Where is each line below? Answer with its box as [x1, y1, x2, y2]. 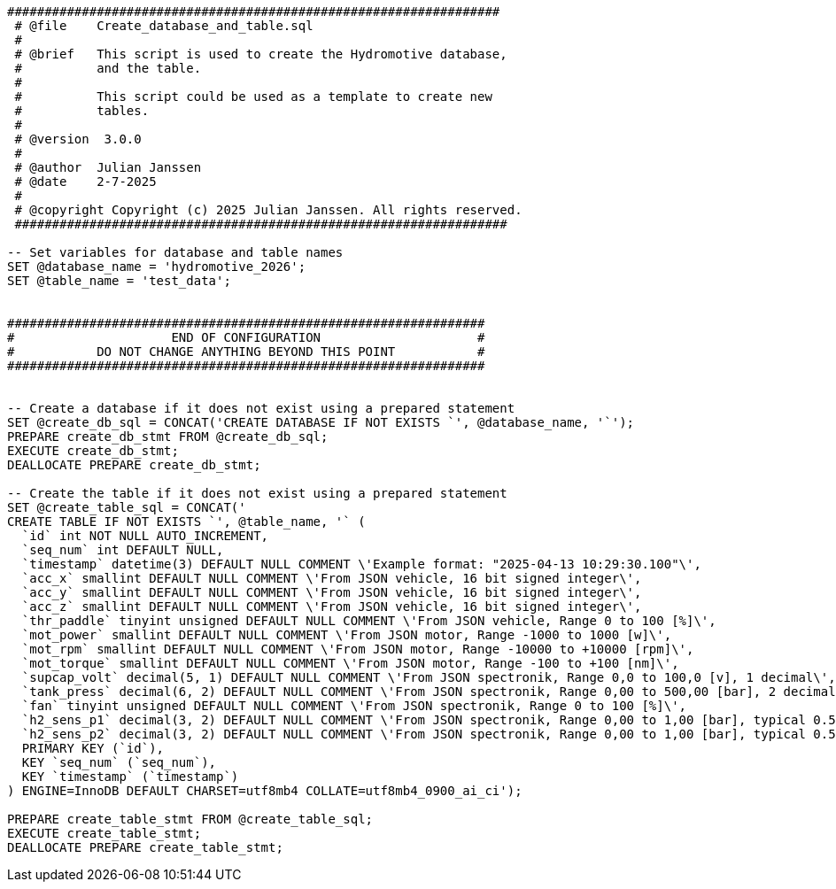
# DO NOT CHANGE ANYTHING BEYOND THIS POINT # [7, 344, 485, 359]
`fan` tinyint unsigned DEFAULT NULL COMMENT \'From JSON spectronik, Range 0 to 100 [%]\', [21, 699, 687, 713]
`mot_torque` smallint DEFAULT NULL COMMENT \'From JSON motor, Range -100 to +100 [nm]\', [21, 656, 679, 670]
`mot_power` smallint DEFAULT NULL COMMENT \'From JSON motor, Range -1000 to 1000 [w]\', [21, 628, 672, 642]
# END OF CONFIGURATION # [7, 330, 485, 344]
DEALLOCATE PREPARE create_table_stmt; [7, 840, 283, 854]
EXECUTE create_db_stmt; [7, 444, 179, 458]
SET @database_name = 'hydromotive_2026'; [7, 259, 306, 274]
